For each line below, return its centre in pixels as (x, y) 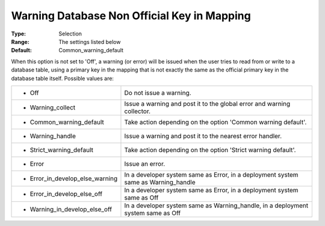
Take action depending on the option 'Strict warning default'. (210, 150)
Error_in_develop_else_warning (74, 179)
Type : (19, 34)
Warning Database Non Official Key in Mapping (131, 16)
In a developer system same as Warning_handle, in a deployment (216, 206)
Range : (20, 41)
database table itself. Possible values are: (63, 78)
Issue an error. (145, 163)
